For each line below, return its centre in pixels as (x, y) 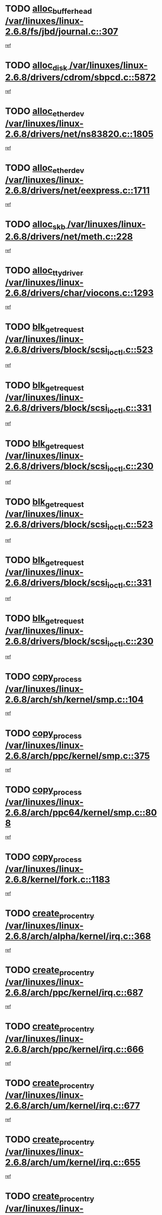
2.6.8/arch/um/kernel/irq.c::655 (73, 1162)
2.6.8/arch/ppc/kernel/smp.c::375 (78, 756)
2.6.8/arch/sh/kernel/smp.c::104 (74, 699)
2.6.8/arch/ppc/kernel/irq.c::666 (75, 1049)
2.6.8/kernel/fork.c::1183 (58, 880)
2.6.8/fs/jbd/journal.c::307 (62, 31)
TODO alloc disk (36, 66)
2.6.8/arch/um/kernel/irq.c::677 (73, 1106)
